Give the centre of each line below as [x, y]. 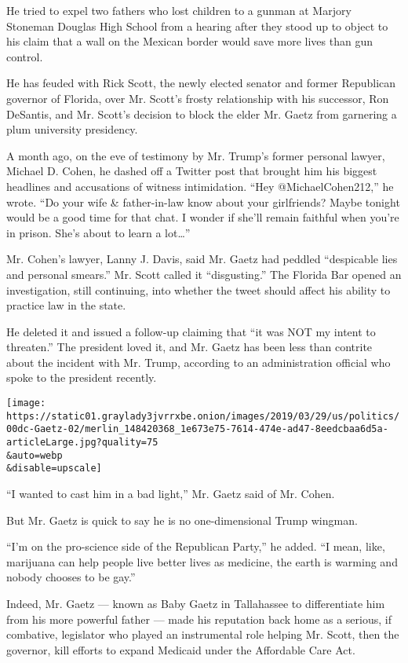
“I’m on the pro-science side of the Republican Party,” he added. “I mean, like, [196, 546]
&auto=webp [35, 455]
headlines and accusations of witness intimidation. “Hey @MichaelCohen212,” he [200, 186]
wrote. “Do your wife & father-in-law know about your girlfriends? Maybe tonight [203, 201]
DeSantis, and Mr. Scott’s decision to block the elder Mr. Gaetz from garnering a [202, 114]
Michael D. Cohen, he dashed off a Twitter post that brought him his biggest [192, 171]
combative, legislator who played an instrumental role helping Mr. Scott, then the [203, 634]
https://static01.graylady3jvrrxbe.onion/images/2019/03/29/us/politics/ [203, 416]
